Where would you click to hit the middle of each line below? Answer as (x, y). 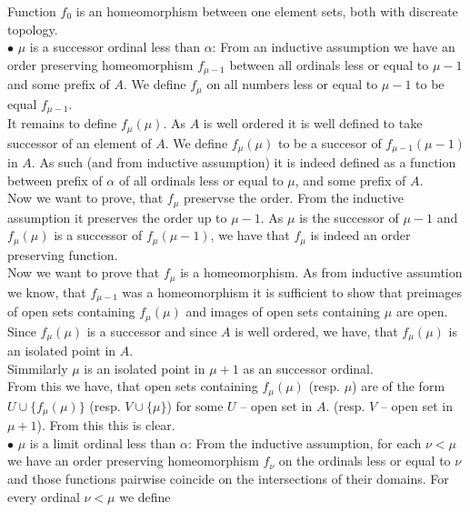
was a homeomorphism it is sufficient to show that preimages (292, 291)
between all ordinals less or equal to (329, 64)
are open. (422, 311)
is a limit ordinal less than (103, 442)
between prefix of (55, 180)
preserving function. (63, 254)
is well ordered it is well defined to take (313, 123)
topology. (33, 29)
